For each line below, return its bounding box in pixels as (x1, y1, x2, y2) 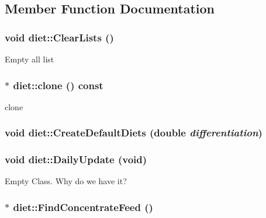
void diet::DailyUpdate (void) (5, 152, 147, 167)
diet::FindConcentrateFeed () (13, 199, 153, 214)
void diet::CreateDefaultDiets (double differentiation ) (5, 125, 262, 140)
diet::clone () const (13, 78, 103, 92)
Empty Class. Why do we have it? (5, 175, 127, 187)
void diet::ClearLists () (5, 30, 114, 44)
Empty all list (5, 53, 54, 65)
